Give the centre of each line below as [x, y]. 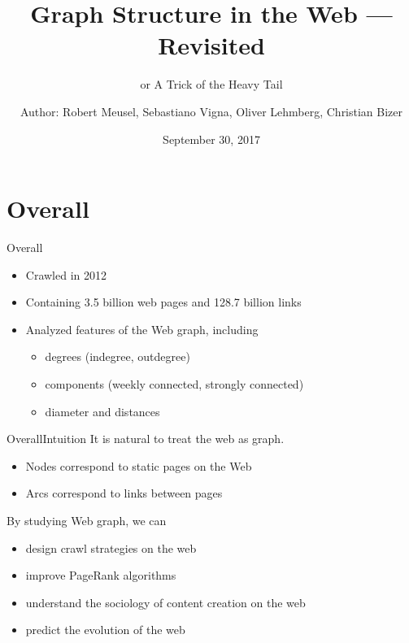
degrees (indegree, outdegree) [117, 356]
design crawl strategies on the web [111, 547]
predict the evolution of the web [105, 630]
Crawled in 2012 [66, 274]
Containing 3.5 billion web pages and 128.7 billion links [163, 302]
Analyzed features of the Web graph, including [142, 329]
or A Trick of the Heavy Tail [211, 84]
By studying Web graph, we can [87, 520]
